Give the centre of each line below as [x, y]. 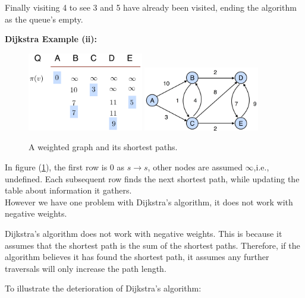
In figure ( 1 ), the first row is [56, 167]
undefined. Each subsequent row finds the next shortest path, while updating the [152, 178]
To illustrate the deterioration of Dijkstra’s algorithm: [103, 288]
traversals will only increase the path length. [86, 268]
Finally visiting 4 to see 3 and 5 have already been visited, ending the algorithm [151, 7]
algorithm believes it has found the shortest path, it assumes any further [137, 257]
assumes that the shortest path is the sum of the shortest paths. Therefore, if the [152, 245]
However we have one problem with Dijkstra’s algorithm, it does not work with [149, 202]
